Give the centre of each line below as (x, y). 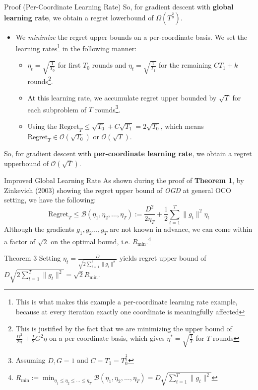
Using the (42, 126)
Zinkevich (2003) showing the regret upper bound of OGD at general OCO (118, 190)
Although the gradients (39, 229)
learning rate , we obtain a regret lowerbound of (79, 17)
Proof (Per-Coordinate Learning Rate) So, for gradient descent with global (119, 6)
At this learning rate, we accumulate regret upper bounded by (122, 97)
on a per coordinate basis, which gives (107, 338)
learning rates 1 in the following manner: (76, 48)
